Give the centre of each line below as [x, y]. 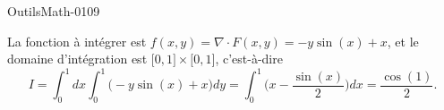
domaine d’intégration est [77, 59]
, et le [403, 41]
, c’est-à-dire [249, 59]
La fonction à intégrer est [77, 41]
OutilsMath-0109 [54, 11]
